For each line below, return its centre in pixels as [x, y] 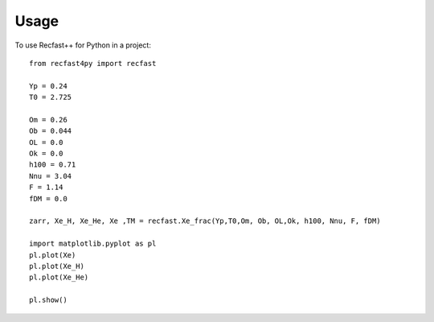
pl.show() [48, 300]
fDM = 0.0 [48, 198]
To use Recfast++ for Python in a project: [83, 45]
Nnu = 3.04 [51, 176]
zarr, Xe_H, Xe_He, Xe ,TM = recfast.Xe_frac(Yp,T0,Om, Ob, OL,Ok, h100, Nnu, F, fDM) [205, 221]
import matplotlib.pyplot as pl [93, 244]
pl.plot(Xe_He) [59, 277]
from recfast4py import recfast [93, 63]
